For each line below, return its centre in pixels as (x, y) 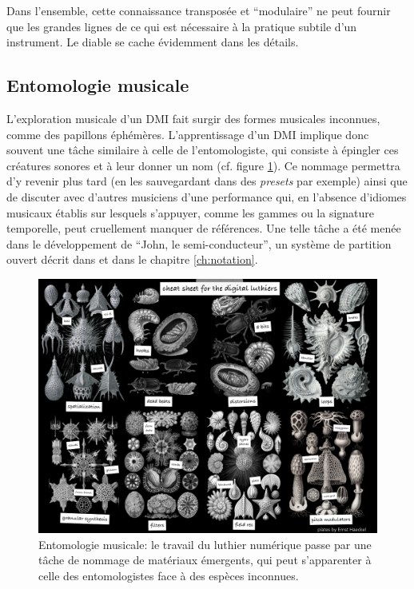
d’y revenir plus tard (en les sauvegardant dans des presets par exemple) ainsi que (207, 181)
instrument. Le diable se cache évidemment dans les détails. (153, 42)
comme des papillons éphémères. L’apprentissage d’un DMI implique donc (188, 134)
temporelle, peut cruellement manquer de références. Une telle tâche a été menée (204, 228)
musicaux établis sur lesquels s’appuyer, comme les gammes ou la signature (191, 212)
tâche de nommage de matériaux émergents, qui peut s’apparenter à (205, 560)
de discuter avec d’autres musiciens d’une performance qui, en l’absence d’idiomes (207, 196)
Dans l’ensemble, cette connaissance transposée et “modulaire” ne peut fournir (199, 10)
